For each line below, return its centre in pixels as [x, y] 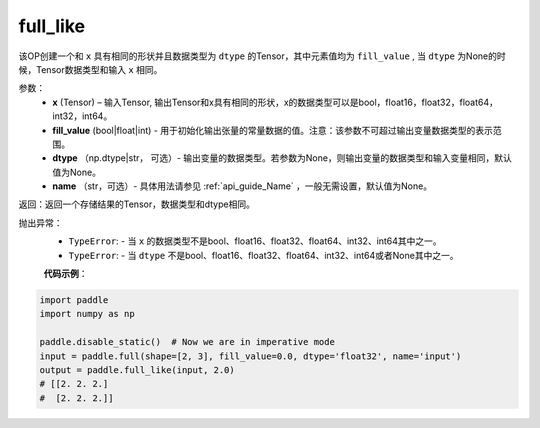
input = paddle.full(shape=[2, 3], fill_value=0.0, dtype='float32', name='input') [250, 356]
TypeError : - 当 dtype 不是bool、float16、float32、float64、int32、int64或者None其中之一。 [263, 255]
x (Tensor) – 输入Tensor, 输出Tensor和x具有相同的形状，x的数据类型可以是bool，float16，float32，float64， [275, 102]
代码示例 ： [65, 274]
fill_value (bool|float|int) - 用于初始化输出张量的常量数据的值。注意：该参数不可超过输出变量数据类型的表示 [273, 130]
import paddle [74, 300]
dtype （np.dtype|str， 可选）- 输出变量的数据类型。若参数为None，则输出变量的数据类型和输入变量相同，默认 [282, 158]
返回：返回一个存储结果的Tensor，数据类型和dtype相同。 [136, 204]
